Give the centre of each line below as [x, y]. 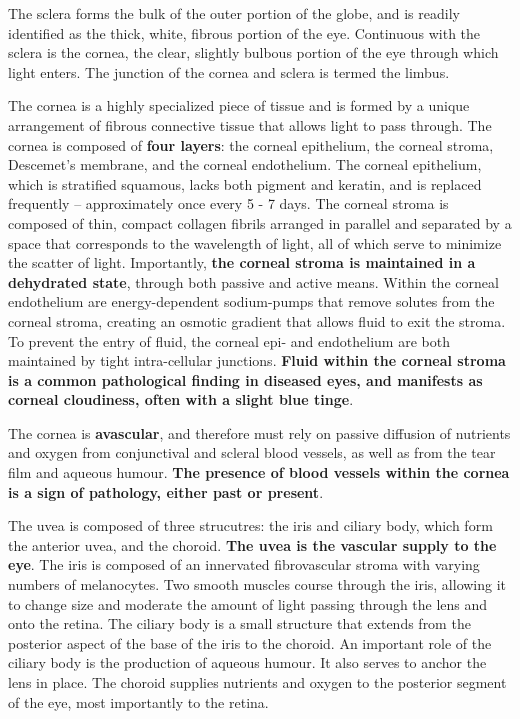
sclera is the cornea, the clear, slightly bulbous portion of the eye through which [253, 52]
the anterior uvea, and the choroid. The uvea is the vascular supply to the [252, 544]
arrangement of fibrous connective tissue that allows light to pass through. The [250, 124]
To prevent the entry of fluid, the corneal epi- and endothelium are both [229, 340]
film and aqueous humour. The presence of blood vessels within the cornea [259, 472]
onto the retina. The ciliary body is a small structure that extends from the [239, 623]
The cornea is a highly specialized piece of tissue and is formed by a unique [239, 105]
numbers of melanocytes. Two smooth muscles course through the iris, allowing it [257, 584]
